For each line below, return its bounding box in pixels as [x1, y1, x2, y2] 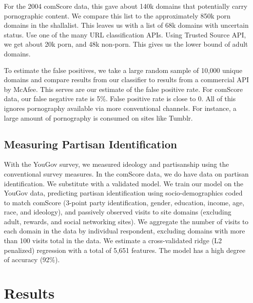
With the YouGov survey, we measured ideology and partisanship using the [4, 159, 229, 169]
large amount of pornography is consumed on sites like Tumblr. [4, 112, 193, 123]
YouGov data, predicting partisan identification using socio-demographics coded [4, 188, 243, 198]
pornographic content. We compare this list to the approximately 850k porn [4, 10, 231, 20]
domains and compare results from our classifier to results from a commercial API [4, 74, 249, 85]
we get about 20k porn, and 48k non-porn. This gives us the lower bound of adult [4, 39, 248, 49]
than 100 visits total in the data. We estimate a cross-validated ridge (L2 [4, 235, 222, 246]
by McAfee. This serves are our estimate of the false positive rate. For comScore [4, 84, 243, 94]
